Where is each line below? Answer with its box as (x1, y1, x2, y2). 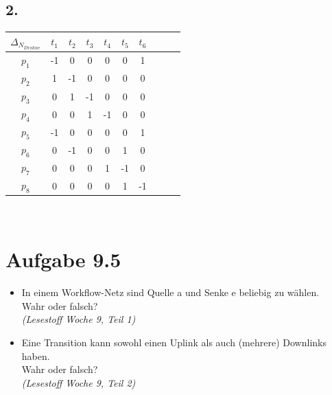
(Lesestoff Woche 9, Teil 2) (21, 375, 136, 390)
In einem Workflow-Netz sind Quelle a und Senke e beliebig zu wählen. (21, 285, 320, 300)
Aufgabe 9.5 (5, 245, 121, 273)
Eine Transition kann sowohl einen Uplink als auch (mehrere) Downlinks (21, 335, 327, 349)
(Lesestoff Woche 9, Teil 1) (21, 312, 136, 326)
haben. (21, 348, 50, 363)
